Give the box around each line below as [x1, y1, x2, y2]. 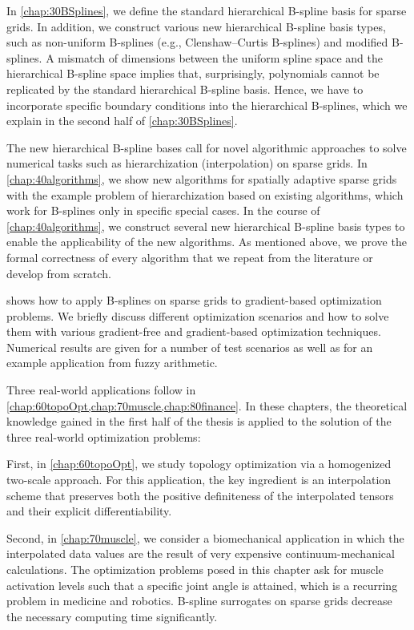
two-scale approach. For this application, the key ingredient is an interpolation [6, 471, 392, 488]
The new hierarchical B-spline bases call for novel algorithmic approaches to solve [6, 139, 407, 155]
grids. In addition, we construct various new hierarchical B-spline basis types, [6, 18, 386, 34]
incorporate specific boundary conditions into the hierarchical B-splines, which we [6, 96, 408, 113]
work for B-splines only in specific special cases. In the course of [6, 202, 320, 219]
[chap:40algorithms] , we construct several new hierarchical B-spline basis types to [6, 217, 405, 234]
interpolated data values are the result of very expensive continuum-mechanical [6, 545, 395, 562]
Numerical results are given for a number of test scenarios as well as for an [6, 338, 373, 355]
